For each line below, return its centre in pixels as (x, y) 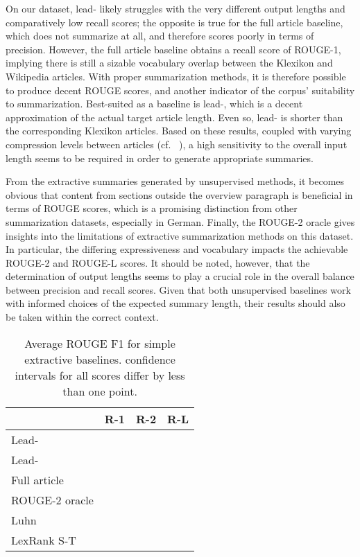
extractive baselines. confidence (100, 359)
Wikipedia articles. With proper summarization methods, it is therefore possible (176, 76)
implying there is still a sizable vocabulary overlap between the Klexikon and (169, 63)
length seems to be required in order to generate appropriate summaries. (160, 158)
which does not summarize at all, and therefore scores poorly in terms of (160, 36)
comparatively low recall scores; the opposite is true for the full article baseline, (174, 22)
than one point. (100, 391)
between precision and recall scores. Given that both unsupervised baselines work (178, 289)
